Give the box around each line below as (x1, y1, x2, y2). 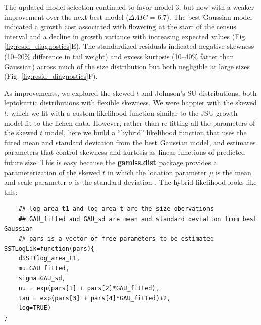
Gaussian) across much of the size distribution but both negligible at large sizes (4, 61, 250, 71)
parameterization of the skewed (4, 167, 100, 177)
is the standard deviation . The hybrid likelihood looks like (75, 177, 257, 187)
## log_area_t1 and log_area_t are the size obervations (18, 205, 214, 213)
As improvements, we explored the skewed (4, 87, 134, 98)
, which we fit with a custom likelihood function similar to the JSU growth (7, 107, 238, 118)
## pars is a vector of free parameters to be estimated (18, 235, 214, 243)
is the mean (215, 167, 251, 177)
